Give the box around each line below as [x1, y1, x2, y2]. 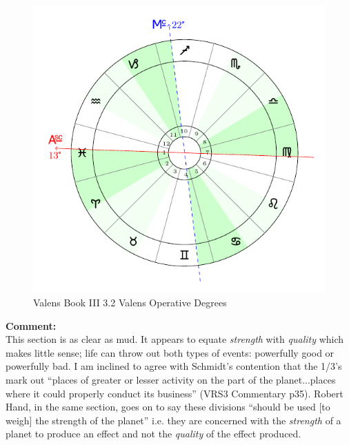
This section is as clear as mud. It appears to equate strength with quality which [6, 332, 344, 346]
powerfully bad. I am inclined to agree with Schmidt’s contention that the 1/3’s [6, 359, 342, 373]
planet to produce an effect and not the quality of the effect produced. [6, 426, 301, 441]
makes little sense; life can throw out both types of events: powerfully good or [6, 345, 335, 359]
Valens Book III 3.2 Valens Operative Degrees [33, 295, 227, 310]
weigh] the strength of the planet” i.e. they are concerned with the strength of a [6, 413, 341, 427]
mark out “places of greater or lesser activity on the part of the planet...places [6, 372, 336, 386]
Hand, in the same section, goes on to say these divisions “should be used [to [6, 399, 330, 414]
